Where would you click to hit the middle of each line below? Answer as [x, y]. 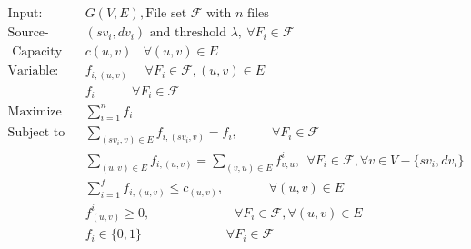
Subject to [36, 133]
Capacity [37, 52]
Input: [25, 14]
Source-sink [28, 33]
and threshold [188, 33]
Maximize [35, 111]
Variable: [33, 71]
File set [166, 14]
